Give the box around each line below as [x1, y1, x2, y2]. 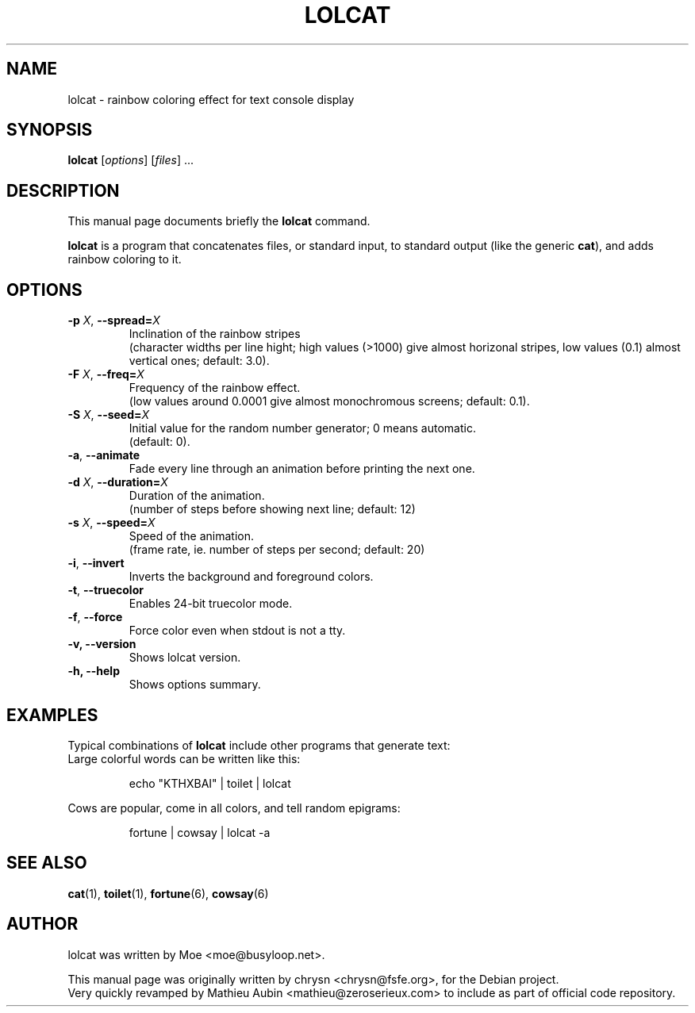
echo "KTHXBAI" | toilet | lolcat [129, 776, 291, 790]
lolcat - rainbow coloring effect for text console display [67, 92, 355, 106]
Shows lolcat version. [129, 650, 241, 665]
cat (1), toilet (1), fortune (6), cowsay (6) [67, 886, 269, 900]
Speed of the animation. [129, 529, 254, 543]
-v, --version [67, 637, 136, 651]
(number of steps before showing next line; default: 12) [129, 502, 416, 516]
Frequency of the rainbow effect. [129, 381, 301, 395]
